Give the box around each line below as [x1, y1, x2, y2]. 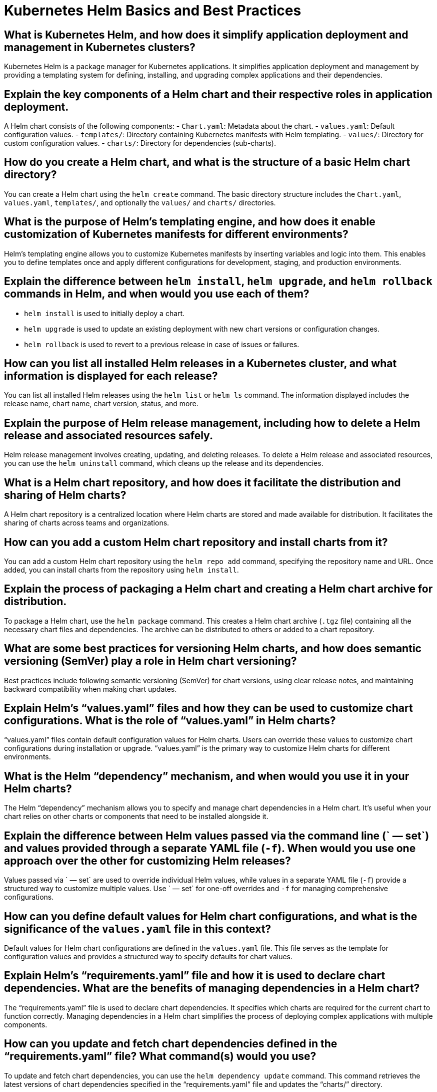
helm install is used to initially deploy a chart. [24, 309, 185, 318]
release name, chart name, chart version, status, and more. [4, 399, 198, 408]
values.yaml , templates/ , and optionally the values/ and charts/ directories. [4, 198, 276, 207]
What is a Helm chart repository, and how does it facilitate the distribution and [4, 476, 401, 489]
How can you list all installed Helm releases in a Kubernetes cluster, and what [4, 357, 397, 370]
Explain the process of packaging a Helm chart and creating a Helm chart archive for [4, 583, 433, 596]
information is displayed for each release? [4, 369, 218, 382]
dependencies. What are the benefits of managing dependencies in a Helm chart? [4, 982, 420, 995]
